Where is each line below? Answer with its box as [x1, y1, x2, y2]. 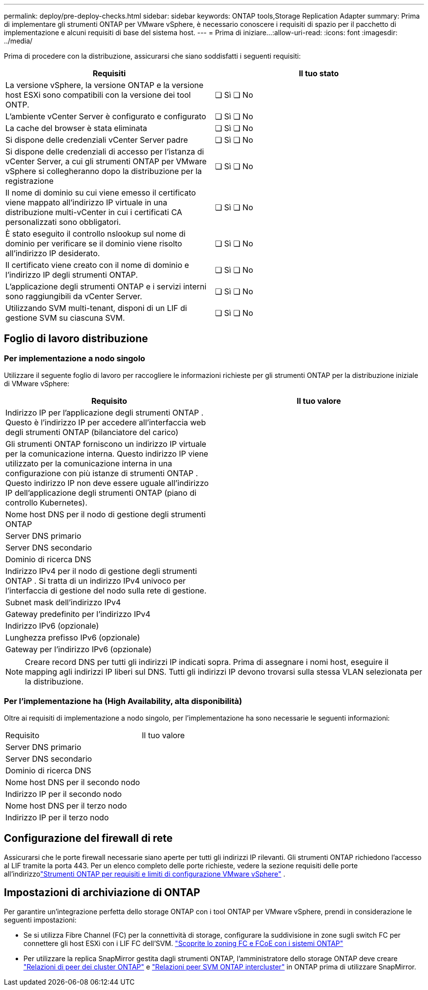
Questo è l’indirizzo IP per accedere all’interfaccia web [5, 418, 206, 428]
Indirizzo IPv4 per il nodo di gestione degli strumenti [5, 566, 197, 576]
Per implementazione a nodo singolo [4, 353, 146, 363]
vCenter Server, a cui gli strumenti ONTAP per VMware [5, 156, 207, 166]
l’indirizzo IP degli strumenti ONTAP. [5, 270, 138, 280]
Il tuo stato [299, 68, 339, 78]
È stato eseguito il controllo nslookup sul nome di [5, 229, 186, 239]
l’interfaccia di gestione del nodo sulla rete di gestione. [5, 586, 207, 596]
